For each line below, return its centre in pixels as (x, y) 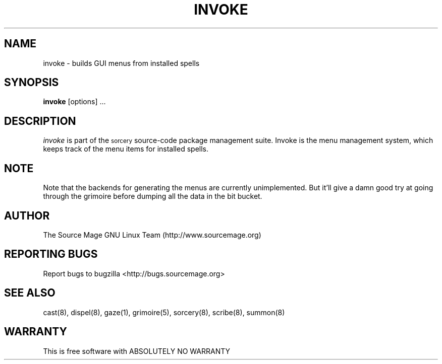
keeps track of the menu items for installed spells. (126, 149)
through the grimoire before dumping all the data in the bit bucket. (153, 196)
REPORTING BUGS (51, 254)
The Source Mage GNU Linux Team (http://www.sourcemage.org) (152, 235)
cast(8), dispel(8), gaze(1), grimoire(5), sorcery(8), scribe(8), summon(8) (164, 312)
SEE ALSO (30, 293)
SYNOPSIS (32, 83)
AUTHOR (27, 215)
